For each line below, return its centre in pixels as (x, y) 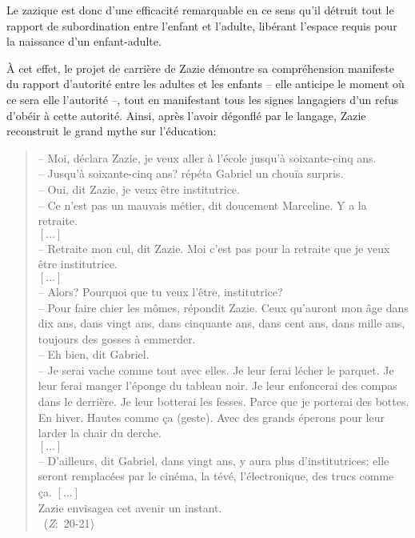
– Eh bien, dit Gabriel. (94, 354)
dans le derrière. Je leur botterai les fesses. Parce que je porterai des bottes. (223, 401)
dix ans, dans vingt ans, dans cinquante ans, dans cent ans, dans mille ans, (221, 323)
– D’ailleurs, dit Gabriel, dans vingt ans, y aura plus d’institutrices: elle (213, 460)
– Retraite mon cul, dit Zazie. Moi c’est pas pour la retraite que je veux (214, 248)
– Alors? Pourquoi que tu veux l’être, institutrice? (160, 291)
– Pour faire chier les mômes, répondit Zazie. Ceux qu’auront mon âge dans (223, 307)
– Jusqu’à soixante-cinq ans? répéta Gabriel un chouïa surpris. (191, 173)
